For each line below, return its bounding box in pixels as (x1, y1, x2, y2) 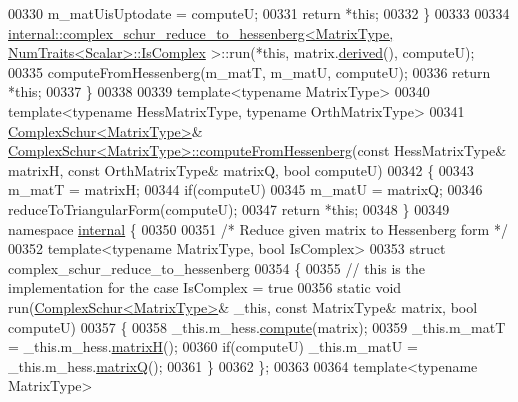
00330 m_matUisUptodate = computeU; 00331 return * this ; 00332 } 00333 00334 (8, 3, 510, 23)
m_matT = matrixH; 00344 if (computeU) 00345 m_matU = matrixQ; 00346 (8, 179, 483, 200)
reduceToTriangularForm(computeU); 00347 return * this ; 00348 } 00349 (8, 198, 450, 219)
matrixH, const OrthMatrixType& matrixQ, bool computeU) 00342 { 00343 (8, 159, 474, 180)
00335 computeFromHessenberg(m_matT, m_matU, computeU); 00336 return (8, 61, 491, 82)
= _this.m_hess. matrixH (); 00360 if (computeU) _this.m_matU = (8, 336, 418, 357)
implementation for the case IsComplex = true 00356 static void (8, 277, 402, 298)
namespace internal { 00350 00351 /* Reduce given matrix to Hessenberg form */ (8, 218, 508, 239)
